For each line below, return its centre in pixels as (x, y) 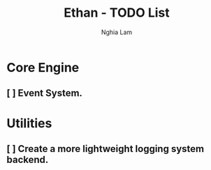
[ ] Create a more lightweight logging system (105, 149)
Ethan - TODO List (117, 13)
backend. (28, 159)
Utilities (29, 123)
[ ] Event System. (45, 93)
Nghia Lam (117, 32)
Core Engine (43, 67)
